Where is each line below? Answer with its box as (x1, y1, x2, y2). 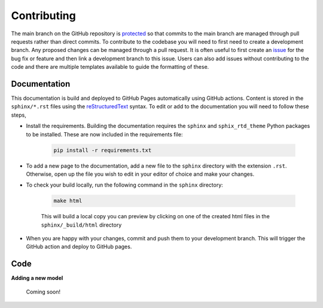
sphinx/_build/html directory (41, 221, 122, 228)
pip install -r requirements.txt (53, 147, 152, 154)
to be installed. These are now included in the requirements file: (26, 130, 183, 138)
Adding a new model (11, 275, 63, 282)
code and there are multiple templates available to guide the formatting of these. (11, 63, 209, 71)
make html (53, 197, 83, 205)
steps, (11, 111, 26, 118)
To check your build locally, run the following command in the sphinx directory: (26, 181, 224, 188)
